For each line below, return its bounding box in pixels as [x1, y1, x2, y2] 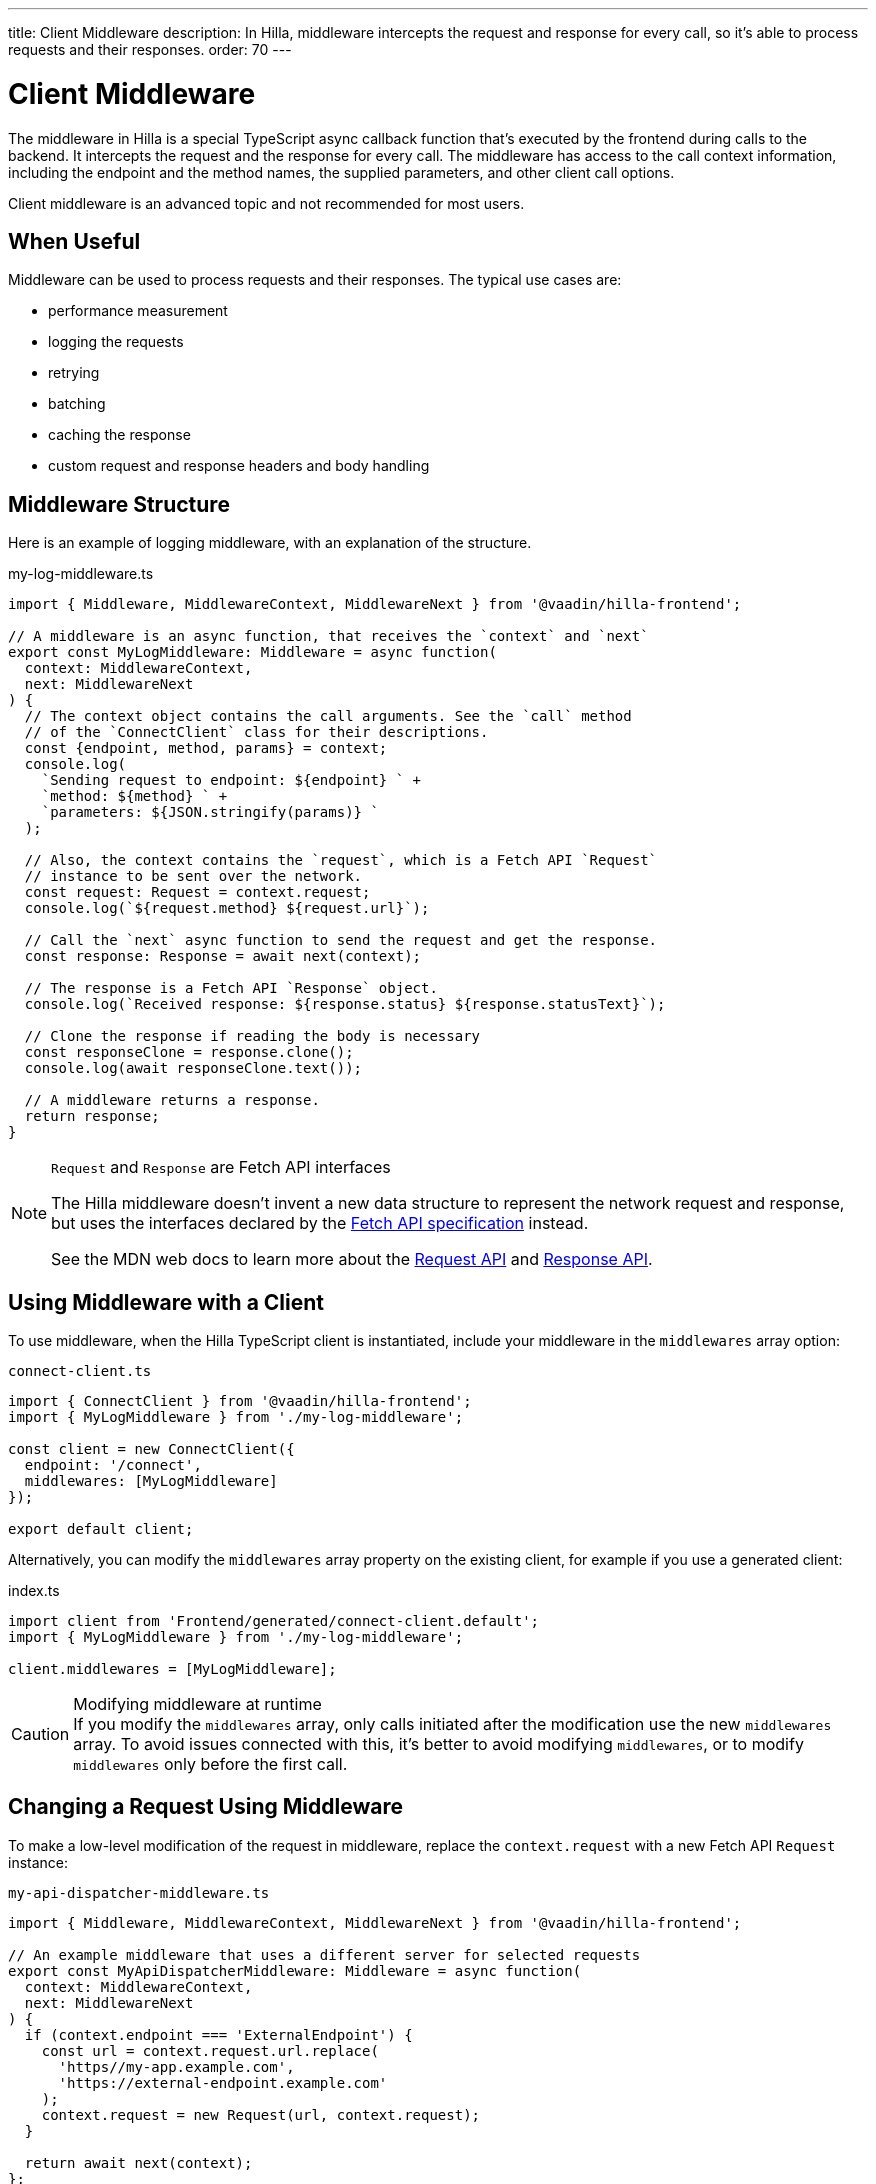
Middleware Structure [8, 491, 230, 517]
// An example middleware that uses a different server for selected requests [8, 1946, 641, 1963]
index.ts [8, 1582, 60, 1600]
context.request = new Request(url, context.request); [41, 2106, 481, 2123]
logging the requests [48, 333, 184, 351]
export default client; [8, 1521, 194, 1538]
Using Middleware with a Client [8, 1289, 324, 1315]
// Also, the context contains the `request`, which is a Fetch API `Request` [24, 852, 658, 869]
